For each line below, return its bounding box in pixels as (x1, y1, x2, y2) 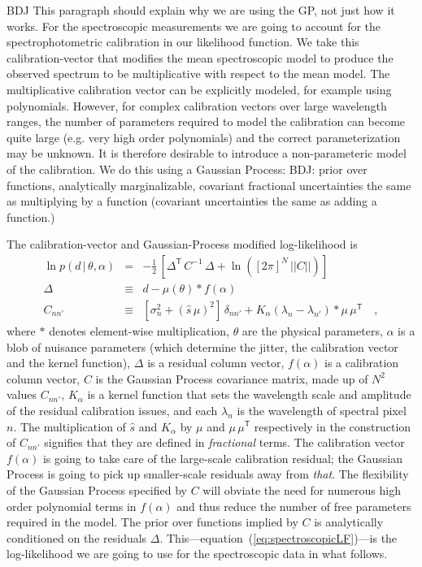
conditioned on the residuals (7, 529, 147, 546)
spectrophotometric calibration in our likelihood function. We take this (7, 33, 359, 50)
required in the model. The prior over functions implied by (7, 513, 298, 530)
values (7, 386, 37, 403)
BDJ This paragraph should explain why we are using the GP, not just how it (7, 2, 395, 18)
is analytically (314, 513, 384, 530)
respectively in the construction (254, 418, 411, 435)
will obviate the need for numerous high (202, 481, 401, 498)
